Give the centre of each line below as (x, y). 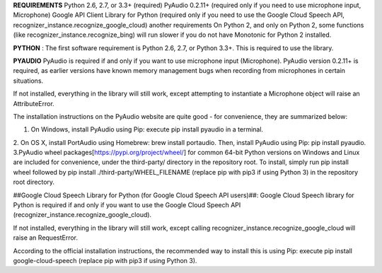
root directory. (34, 182)
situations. (28, 81)
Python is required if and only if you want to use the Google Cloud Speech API (127, 205)
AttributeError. (34, 103)
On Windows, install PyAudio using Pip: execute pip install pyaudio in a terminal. (147, 129)
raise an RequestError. (45, 238)
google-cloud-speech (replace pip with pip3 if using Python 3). (105, 260)
